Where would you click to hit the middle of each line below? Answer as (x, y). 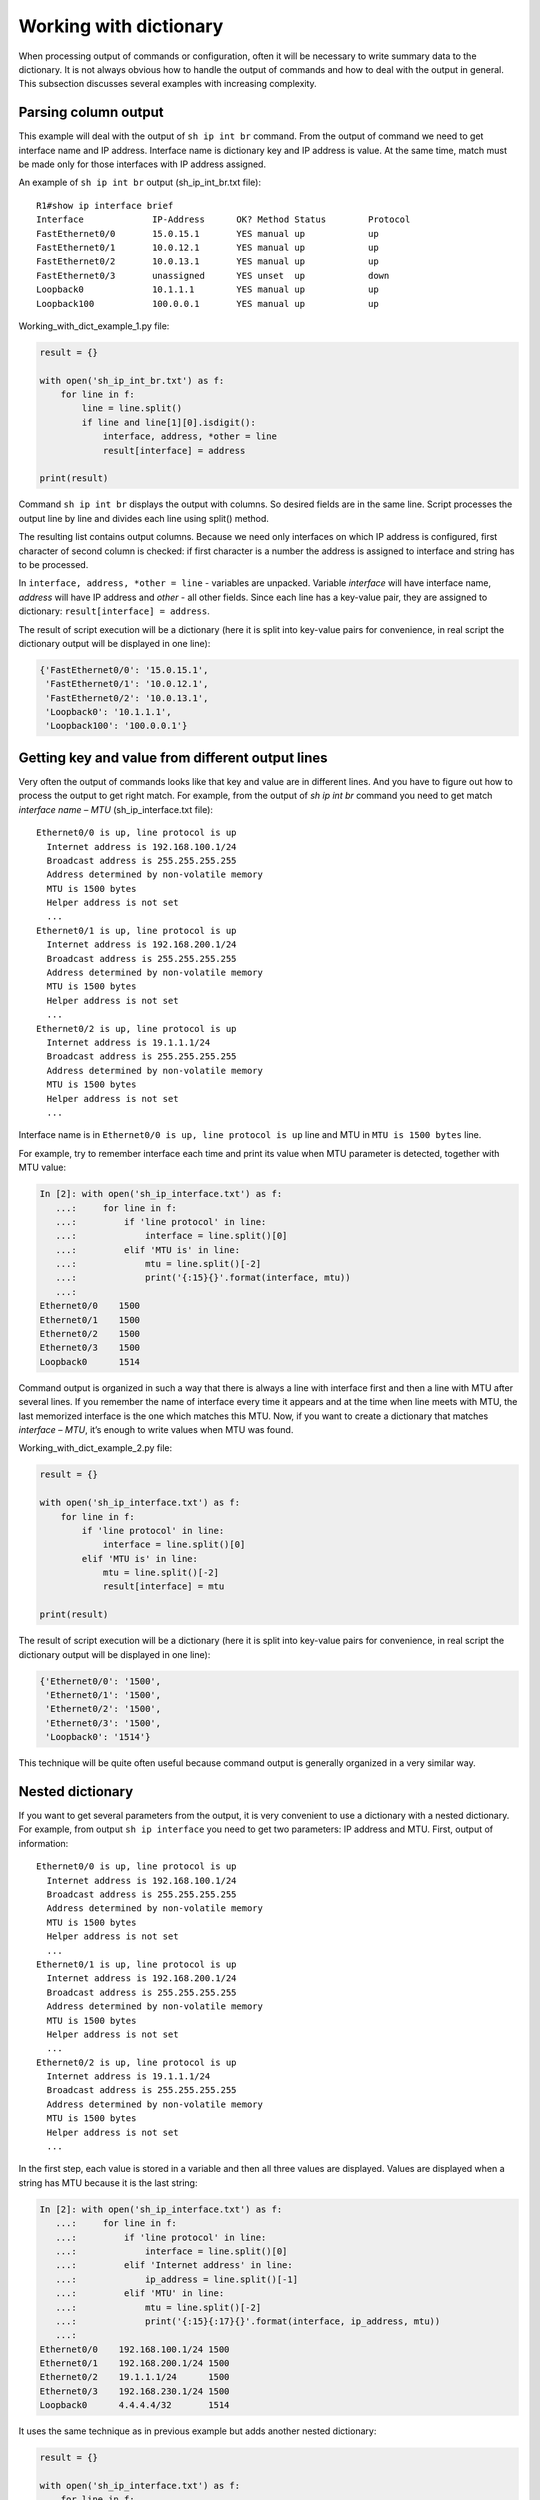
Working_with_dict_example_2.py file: (95, 1448)
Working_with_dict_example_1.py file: (94, 326)
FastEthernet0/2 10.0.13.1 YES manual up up (207, 261)
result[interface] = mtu (163, 1586)
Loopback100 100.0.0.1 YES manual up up (207, 303)
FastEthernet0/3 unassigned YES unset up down (213, 275)
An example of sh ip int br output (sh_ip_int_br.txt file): (140, 182)
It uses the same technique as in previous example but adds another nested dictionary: (197, 2431)
